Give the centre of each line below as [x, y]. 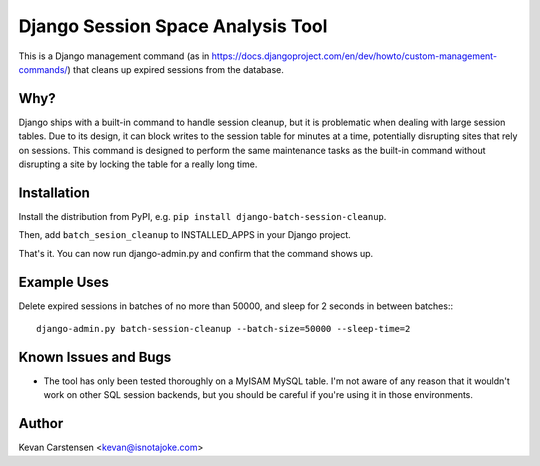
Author [41, 423]
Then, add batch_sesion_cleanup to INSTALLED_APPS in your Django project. [185, 235]
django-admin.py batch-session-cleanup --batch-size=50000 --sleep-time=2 [223, 328]
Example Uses [64, 281]
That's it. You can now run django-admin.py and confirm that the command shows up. [196, 253]
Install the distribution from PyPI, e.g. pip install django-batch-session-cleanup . [202, 216]
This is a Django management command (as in [114, 56]
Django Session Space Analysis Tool [173, 26]
